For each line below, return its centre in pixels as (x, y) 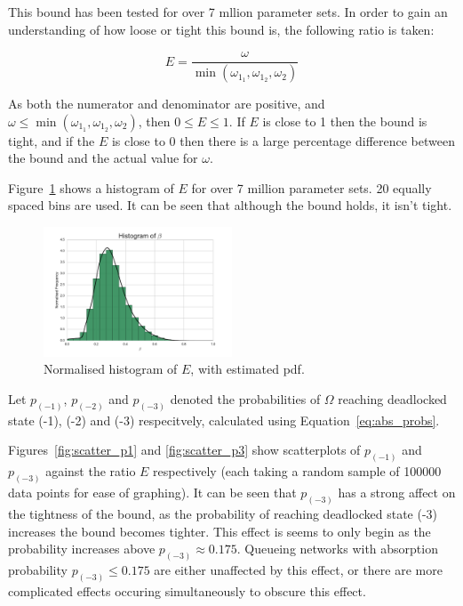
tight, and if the (52, 140)
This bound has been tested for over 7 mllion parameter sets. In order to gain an (228, 12)
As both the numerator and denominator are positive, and (167, 104)
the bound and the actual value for (103, 158)
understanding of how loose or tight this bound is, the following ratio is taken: (221, 29)
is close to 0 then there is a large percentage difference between (283, 140)
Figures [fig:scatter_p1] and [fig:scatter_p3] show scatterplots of (184, 450)
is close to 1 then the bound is (345, 121)
